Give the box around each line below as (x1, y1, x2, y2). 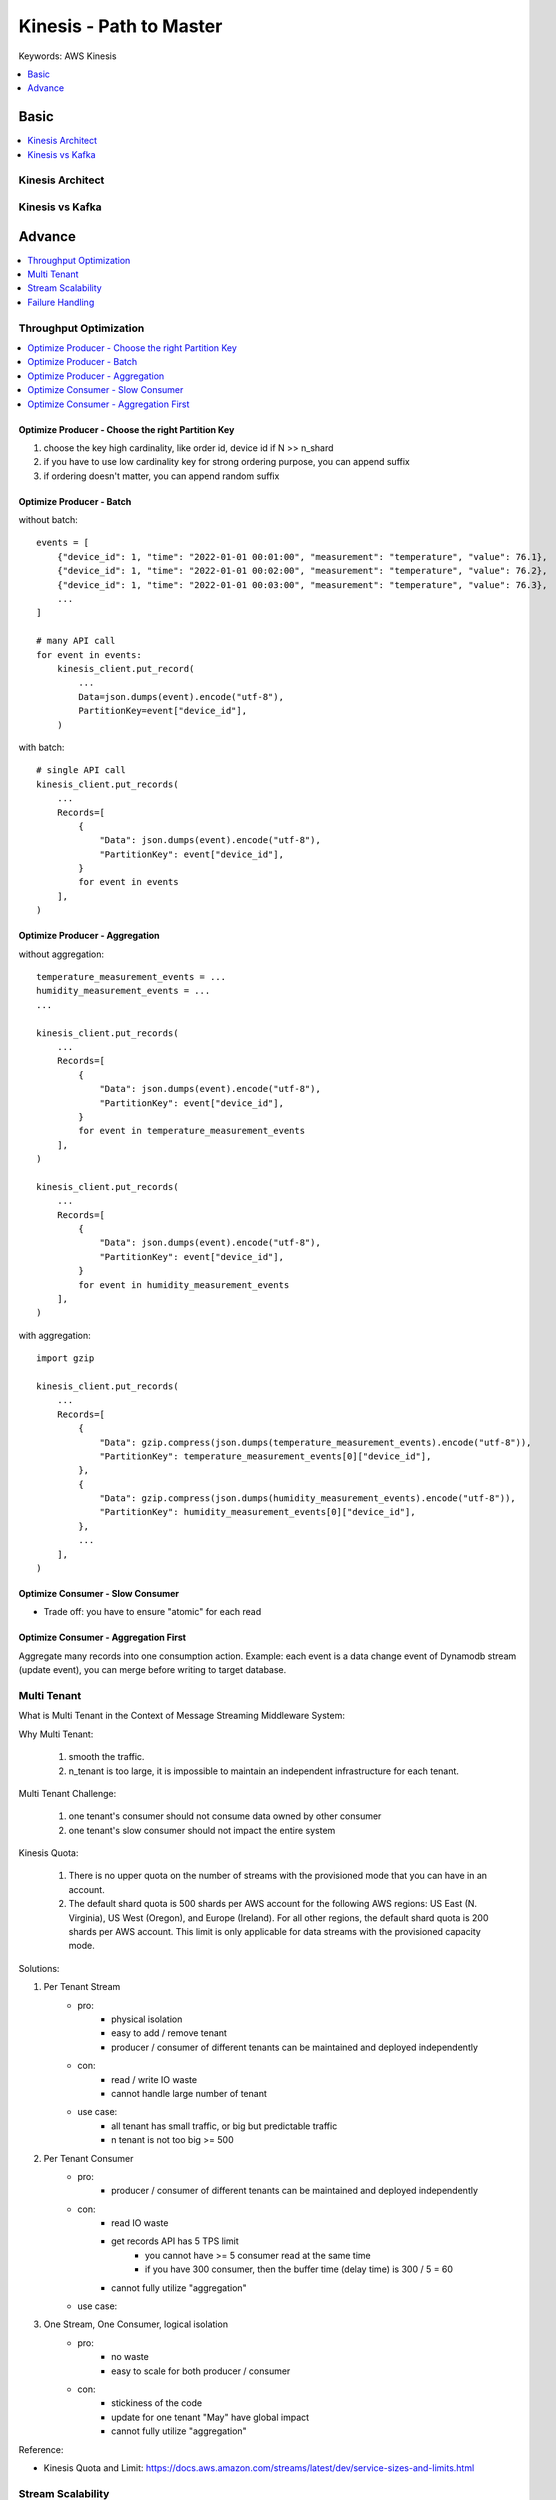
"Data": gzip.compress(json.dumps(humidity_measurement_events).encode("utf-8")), (99, 1493, 517, 1504)
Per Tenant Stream (43, 1981, 121, 1993)
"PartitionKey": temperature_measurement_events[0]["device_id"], (99, 1450, 432, 1462)
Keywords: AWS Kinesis (18, 50, 117, 62)
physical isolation (111, 2013, 183, 2025)
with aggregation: (18, 1329, 91, 1341)
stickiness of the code (111, 2397, 203, 2409)
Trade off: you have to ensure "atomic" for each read (43, 1606, 262, 1618)
